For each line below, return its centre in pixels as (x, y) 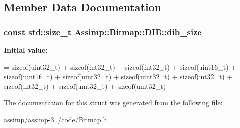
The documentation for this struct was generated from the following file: (113, 103)
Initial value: (26, 50)
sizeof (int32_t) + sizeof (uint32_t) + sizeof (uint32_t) (85, 86)
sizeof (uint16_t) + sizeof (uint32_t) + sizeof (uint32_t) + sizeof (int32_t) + (118, 76)
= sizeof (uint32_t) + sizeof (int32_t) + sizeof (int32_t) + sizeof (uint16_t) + (120, 66)
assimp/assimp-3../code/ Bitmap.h (56, 119)
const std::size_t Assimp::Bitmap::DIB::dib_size (103, 31)
